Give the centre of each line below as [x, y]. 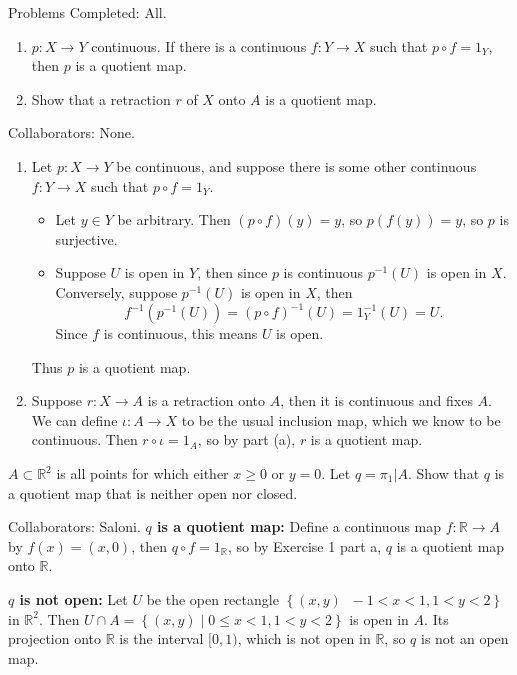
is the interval [161, 638]
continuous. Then [84, 439]
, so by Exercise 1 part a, [304, 545]
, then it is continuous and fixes [376, 400]
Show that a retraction [101, 98]
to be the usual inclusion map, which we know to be [341, 419]
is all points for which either [142, 473]
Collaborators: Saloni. [74, 526]
